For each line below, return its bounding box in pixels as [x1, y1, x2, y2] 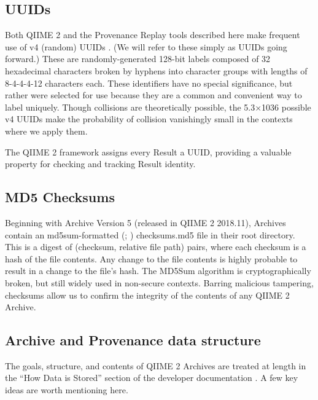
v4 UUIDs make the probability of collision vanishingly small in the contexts [5, 112, 293, 125]
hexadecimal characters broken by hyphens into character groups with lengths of [5, 64, 308, 77]
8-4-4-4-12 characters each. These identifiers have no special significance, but [5, 76, 293, 89]
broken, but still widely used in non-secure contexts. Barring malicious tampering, [5, 276, 314, 289]
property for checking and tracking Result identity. [5, 157, 196, 170]
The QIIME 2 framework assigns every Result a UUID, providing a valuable [5, 145, 292, 158]
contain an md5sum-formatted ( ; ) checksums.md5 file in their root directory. [5, 228, 295, 241]
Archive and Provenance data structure [5, 331, 261, 350]
